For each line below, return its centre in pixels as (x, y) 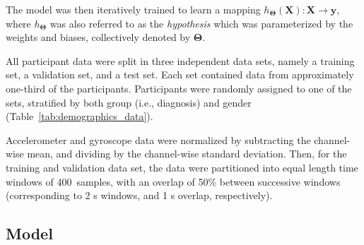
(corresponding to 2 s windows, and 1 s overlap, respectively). (139, 195)
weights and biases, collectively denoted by (98, 37)
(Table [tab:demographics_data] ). (80, 116)
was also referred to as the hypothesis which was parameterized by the (201, 23)
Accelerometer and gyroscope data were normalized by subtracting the (158, 139)
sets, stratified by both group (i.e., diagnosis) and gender (129, 102)
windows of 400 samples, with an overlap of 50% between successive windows (173, 181)
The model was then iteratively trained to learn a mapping (133, 9)
